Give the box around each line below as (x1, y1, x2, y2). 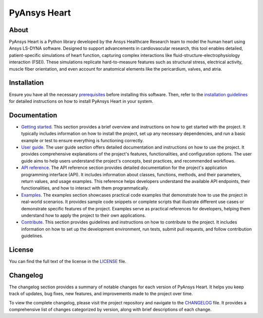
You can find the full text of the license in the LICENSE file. (9, 258, 127, 264)
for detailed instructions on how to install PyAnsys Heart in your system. (9, 98, 153, 104)
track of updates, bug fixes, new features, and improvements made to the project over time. (9, 291, 193, 297)
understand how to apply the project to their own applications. (21, 212, 146, 218)
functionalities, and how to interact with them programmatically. (21, 185, 149, 191)
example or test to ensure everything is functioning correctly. (21, 137, 144, 143)
